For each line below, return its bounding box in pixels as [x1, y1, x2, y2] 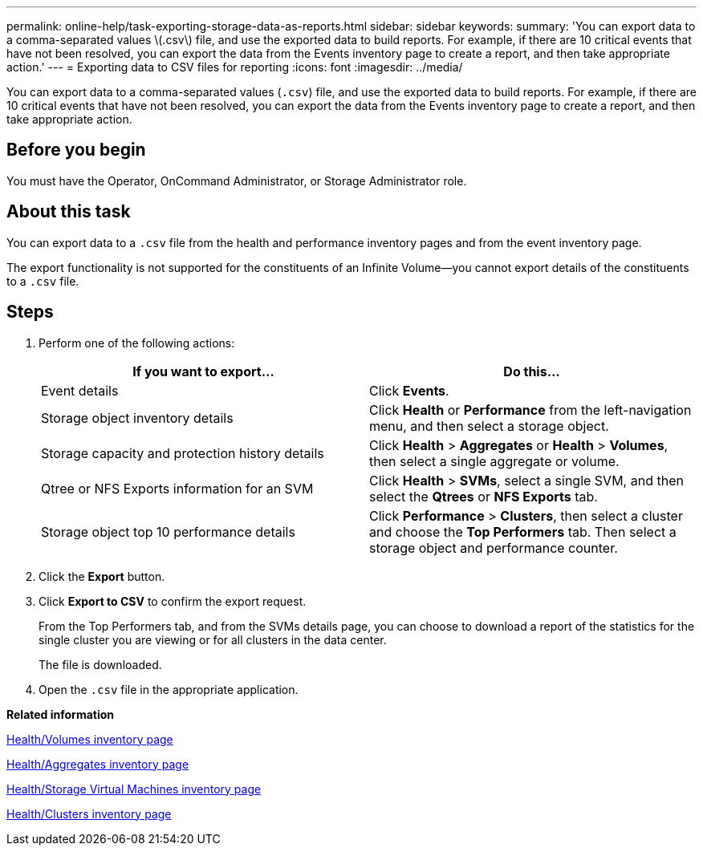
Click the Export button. [39, 569, 165, 583]
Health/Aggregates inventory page [6, 757, 189, 771]
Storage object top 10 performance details [41, 523, 295, 540]
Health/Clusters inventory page [6, 806, 172, 821]
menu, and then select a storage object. [369, 417, 609, 434]
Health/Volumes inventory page [6, 732, 173, 746]
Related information [6, 707, 115, 721]
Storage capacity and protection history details [41, 444, 324, 461]
